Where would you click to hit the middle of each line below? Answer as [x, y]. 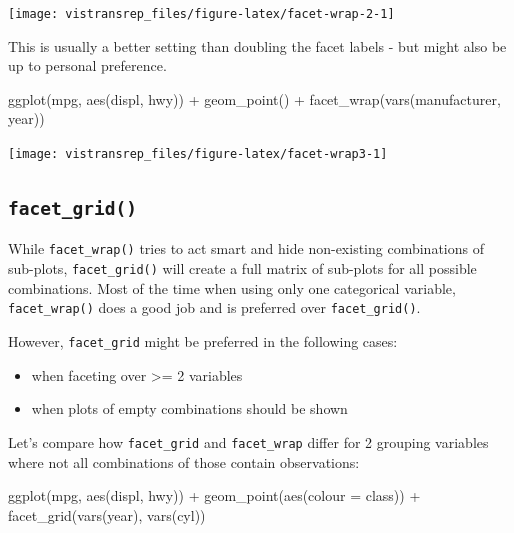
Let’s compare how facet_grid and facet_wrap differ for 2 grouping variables [248, 441]
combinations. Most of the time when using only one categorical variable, [232, 287]
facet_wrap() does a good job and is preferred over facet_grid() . [214, 307]
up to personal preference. [87, 65]
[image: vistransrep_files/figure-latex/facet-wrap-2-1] [201, 14]
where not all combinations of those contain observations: [184, 461]
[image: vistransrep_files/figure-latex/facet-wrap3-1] [198, 154]
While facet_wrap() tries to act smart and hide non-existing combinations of [246, 248]
